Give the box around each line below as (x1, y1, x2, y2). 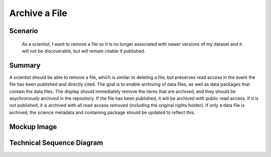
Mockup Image (9, 122, 57, 131)
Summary (9, 61, 41, 70)
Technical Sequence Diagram (9, 138, 103, 147)
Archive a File (9, 8, 67, 19)
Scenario (9, 27, 39, 35)
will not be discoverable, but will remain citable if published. (22, 48, 146, 54)
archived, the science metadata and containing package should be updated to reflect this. (9, 109, 195, 115)
